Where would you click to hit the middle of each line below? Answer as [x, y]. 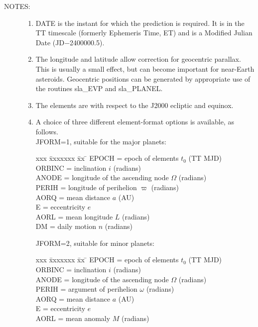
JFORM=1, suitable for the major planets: [101, 141]
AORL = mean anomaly [73, 318]
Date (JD [50, 42]
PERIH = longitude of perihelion [86, 187]
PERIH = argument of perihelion [86, 289]
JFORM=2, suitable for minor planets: [95, 243]
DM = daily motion [66, 226]
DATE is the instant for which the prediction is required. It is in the [140, 23]
